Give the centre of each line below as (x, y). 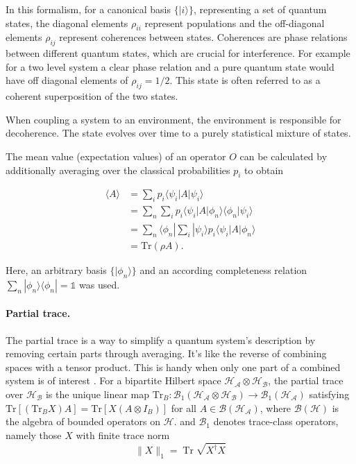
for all (184, 407)
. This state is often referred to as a (245, 80)
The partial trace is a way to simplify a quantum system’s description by (161, 340)
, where (276, 407)
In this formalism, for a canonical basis (88, 9)
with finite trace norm (123, 435)
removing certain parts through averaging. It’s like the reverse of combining (166, 353)
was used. (99, 284)
